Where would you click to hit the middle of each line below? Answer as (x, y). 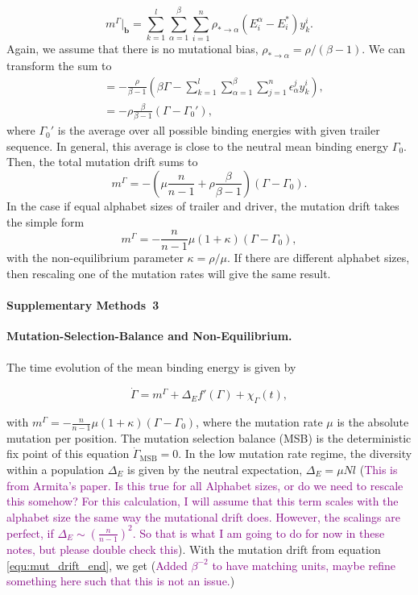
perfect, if (30, 533)
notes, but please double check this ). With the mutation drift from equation (194, 549)
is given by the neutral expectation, (215, 470)
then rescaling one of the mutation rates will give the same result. (169, 273)
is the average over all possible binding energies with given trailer (219, 130)
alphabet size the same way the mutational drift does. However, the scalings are (203, 516)
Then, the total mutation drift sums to (102, 162)
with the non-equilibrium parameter (95, 258)
